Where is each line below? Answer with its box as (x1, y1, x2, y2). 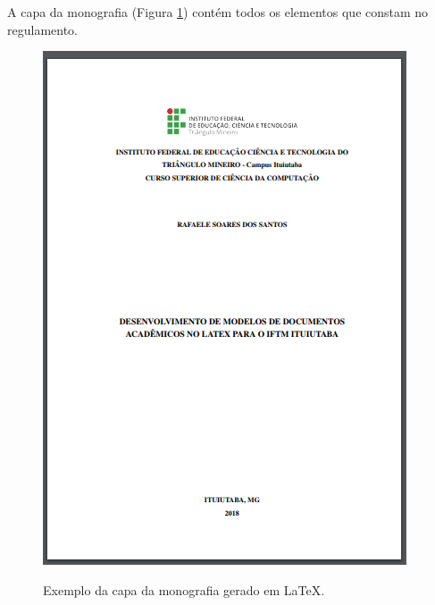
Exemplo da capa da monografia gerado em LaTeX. (43, 580, 325, 599)
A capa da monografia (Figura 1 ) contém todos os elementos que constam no (7, 3, 429, 21)
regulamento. (7, 20, 78, 38)
